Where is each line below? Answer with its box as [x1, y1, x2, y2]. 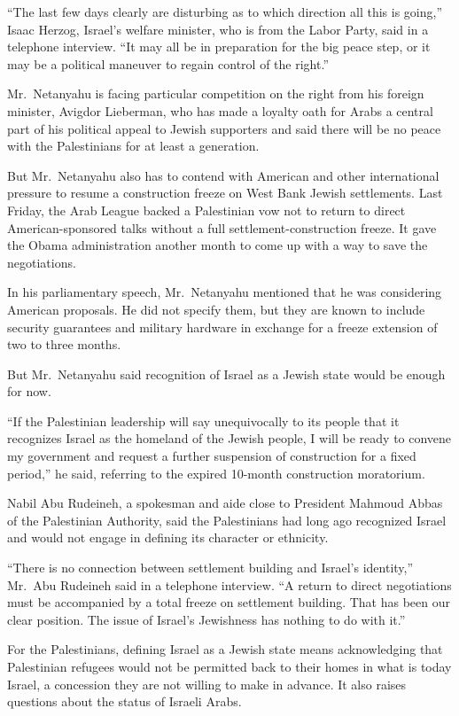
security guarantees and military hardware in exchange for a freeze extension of [7, 317, 438, 336]
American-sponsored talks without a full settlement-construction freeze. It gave [7, 218, 437, 237]
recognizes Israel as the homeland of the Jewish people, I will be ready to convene [7, 429, 452, 447]
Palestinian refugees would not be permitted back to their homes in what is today [7, 658, 452, 675]
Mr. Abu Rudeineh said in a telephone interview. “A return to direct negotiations [7, 575, 452, 594]
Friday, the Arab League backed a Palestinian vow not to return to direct [7, 200, 406, 219]
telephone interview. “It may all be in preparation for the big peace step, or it [7, 37, 431, 56]
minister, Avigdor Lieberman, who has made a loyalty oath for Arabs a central [7, 101, 433, 120]
